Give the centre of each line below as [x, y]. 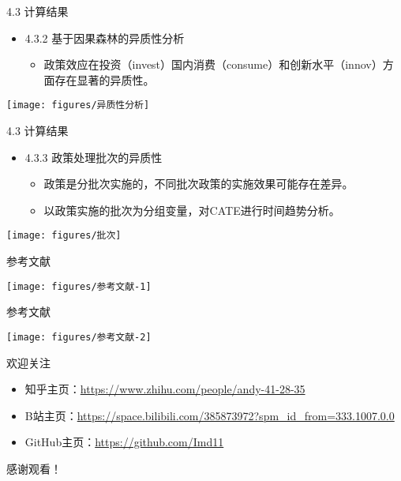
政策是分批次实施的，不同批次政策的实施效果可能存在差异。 [199, 184]
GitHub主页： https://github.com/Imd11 [124, 442]
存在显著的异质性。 [105, 79]
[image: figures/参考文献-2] [79, 337]
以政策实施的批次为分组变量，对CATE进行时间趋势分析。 [192, 210]
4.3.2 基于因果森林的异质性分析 [105, 38]
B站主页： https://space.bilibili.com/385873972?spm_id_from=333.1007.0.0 [210, 415]
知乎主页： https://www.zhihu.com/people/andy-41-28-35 [165, 389]
